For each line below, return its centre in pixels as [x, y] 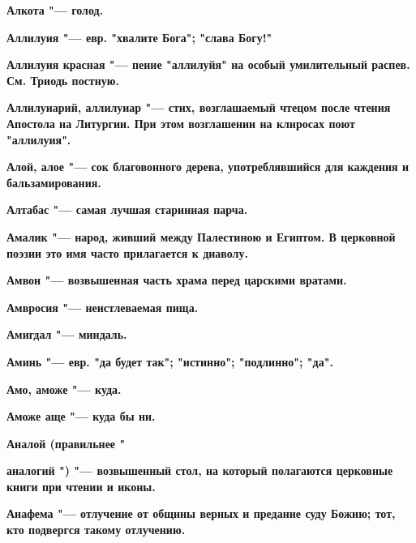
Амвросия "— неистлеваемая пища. [103, 307]
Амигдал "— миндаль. [67, 334]
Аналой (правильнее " [66, 443]
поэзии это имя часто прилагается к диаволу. [127, 252]
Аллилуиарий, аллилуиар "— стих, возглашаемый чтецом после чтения [199, 107]
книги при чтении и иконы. [81, 486]
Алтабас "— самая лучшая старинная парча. [127, 210]
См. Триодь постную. [63, 80]
